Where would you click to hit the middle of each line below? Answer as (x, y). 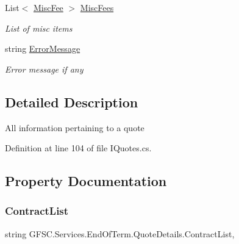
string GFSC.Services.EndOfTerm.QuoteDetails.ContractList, (120, 233)
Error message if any (44, 69)
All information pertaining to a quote (75, 127)
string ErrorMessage (43, 48)
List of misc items (39, 28)
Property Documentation (86, 181)
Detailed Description (72, 102)
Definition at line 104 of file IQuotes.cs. (78, 148)
